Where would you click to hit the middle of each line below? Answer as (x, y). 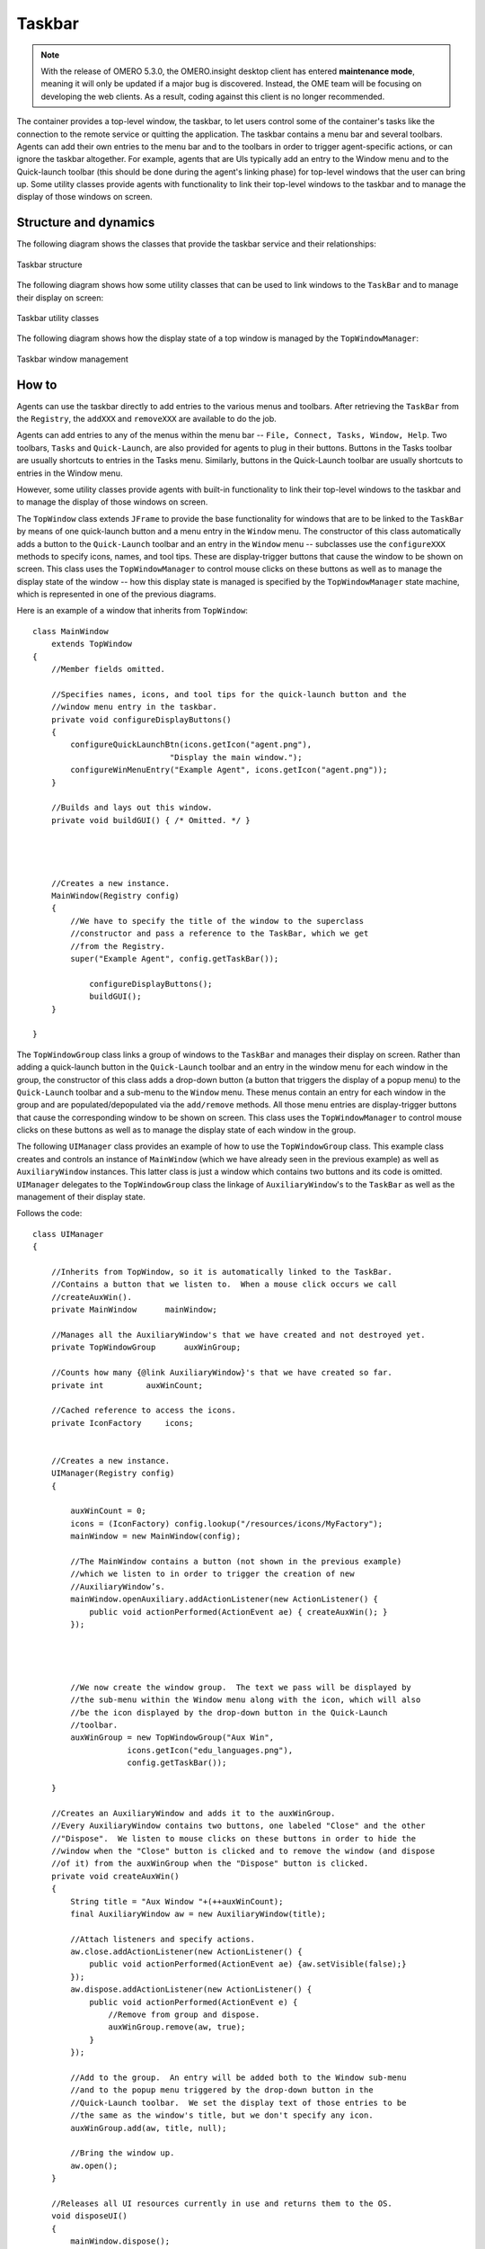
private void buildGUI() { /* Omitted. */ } (150, 820)
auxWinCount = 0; (109, 1511)
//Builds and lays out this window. (132, 808)
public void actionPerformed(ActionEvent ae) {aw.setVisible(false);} (248, 1964)
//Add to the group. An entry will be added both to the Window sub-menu (238, 2078)
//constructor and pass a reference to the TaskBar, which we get (220, 934)
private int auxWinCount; (127, 1385)
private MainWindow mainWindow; (134, 1310)
